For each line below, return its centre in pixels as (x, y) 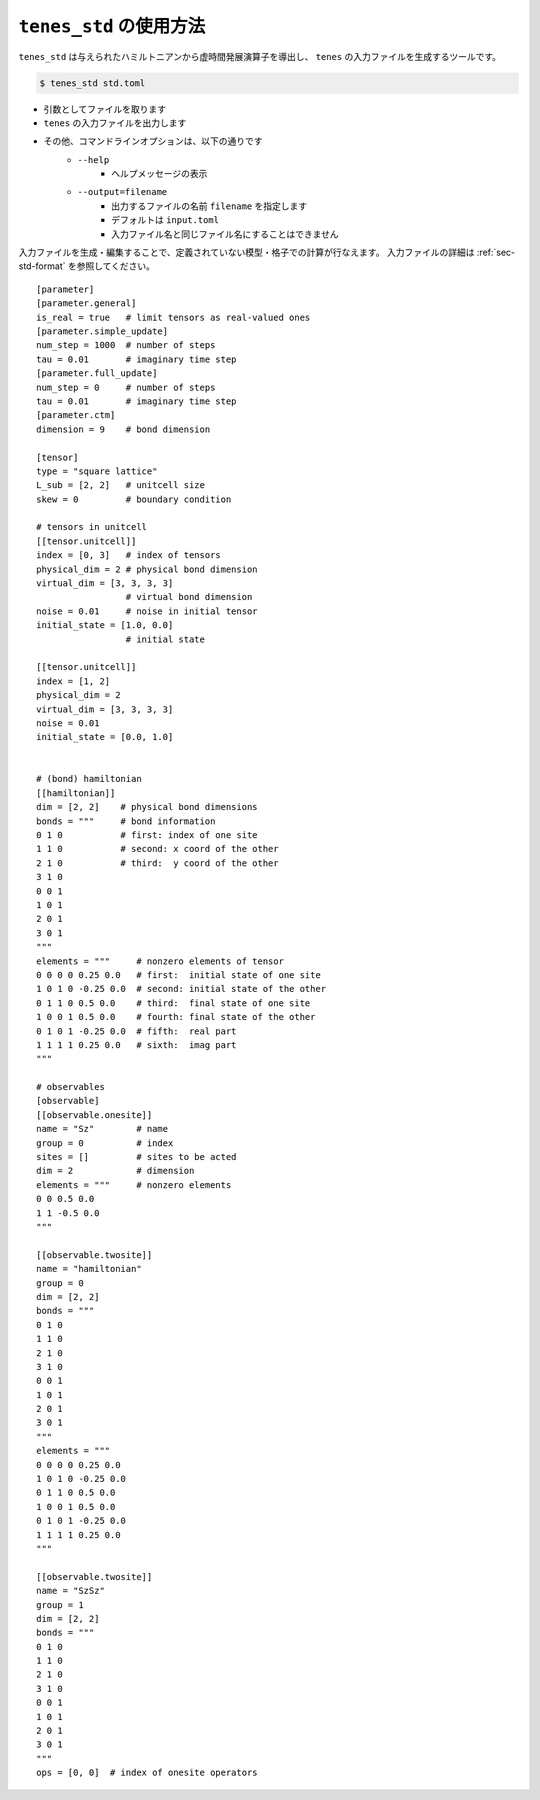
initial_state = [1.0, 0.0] (105, 625)
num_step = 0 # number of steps (126, 387)
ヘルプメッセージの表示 (159, 174)
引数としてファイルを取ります (105, 109)
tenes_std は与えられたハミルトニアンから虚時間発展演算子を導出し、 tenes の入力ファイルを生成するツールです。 (260, 56)
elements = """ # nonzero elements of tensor (160, 961)
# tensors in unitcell (92, 527)
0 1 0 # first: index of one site (147, 835)
